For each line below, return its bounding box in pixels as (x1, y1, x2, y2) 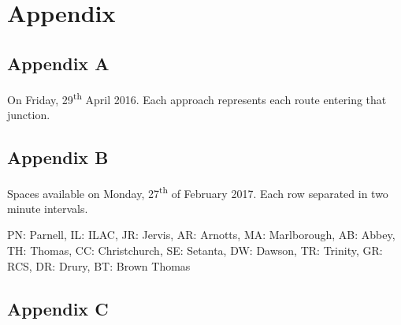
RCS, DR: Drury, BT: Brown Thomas (7, 257, 191, 274)
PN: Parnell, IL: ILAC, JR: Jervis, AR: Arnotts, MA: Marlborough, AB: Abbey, (7, 226, 395, 243)
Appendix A (7, 50, 110, 75)
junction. (7, 106, 50, 122)
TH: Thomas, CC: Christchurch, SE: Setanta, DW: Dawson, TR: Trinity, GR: (7, 242, 383, 259)
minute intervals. (7, 200, 88, 216)
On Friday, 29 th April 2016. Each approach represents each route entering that (7, 88, 387, 107)
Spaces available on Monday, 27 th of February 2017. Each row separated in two (7, 182, 388, 201)
